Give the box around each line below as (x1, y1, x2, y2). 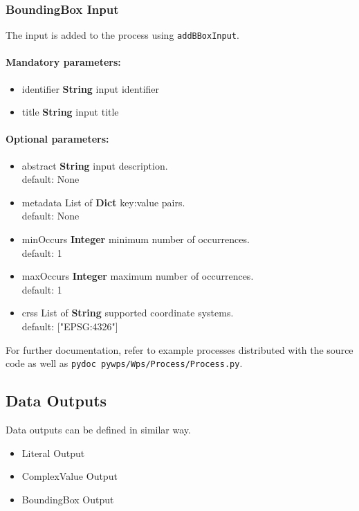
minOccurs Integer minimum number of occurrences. (21, 232, 250, 246)
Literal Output (21, 445, 85, 460)
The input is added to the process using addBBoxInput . (6, 28, 239, 42)
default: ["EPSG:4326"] (21, 319, 118, 333)
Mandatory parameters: (6, 55, 121, 69)
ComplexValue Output (21, 469, 118, 483)
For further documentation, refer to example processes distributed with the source (6, 342, 353, 357)
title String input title (21, 105, 119, 119)
